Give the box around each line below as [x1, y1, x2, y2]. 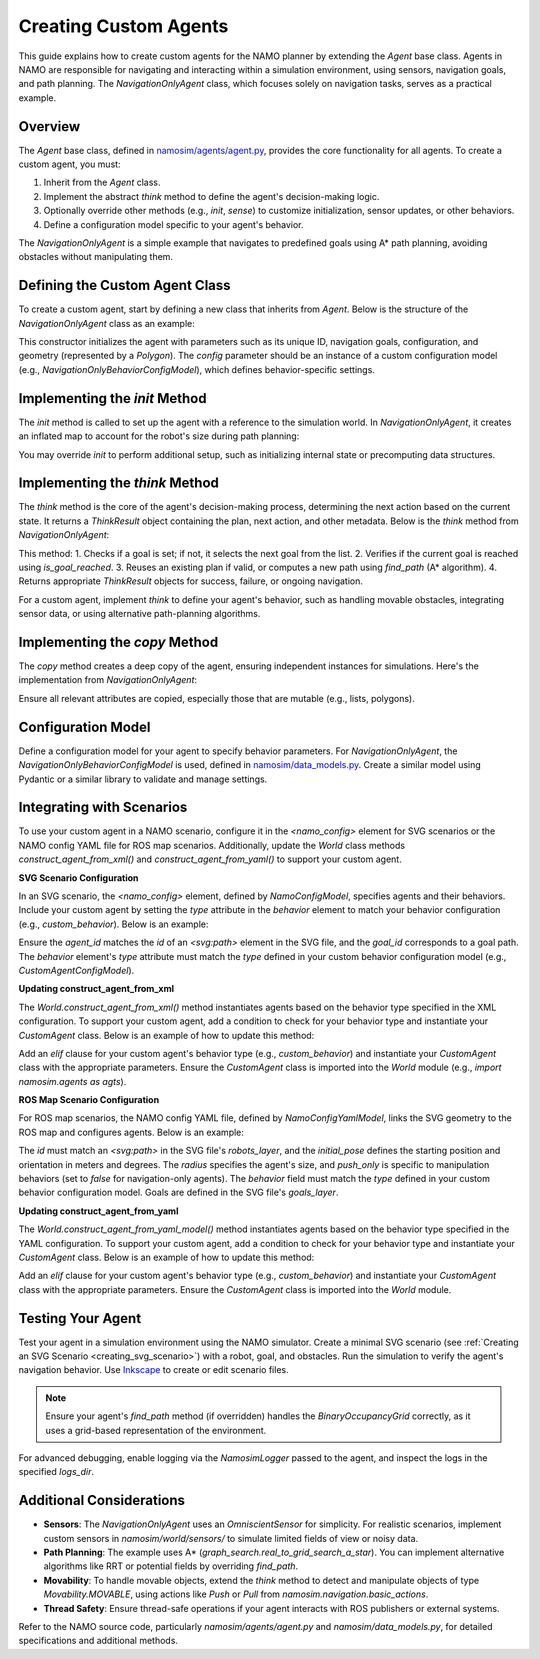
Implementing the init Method [18, 390, 207, 407]
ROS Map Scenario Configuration [18, 1094, 160, 1106]
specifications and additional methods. [18, 1635, 179, 1647]
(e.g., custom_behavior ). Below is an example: [18, 918, 209, 930]
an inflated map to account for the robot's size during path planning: [18, 430, 300, 442]
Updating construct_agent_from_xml [18, 983, 175, 995]
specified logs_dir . [18, 1466, 95, 1478]
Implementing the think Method [18, 475, 220, 492]
